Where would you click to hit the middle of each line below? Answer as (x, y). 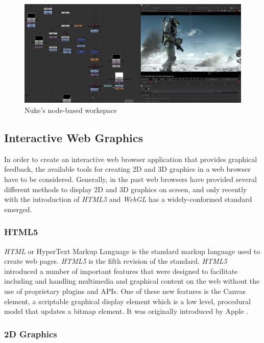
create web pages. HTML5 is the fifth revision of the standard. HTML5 (116, 261)
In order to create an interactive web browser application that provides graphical (131, 159)
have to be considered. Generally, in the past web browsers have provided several (130, 179)
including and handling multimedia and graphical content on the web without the (132, 281)
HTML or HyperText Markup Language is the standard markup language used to (132, 251)
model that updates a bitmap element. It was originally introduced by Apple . (126, 311)
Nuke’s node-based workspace (71, 110)
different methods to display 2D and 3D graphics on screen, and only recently (126, 189)
